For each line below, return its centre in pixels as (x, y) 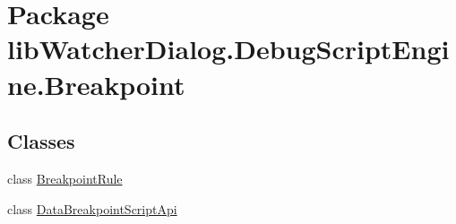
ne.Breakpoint (96, 84)
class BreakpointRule (65, 178)
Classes (41, 141)
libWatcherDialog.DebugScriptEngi (228, 49)
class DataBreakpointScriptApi (92, 208)
